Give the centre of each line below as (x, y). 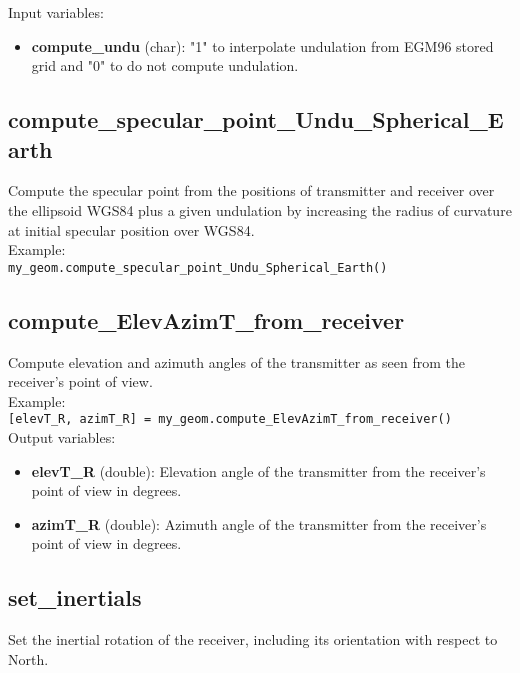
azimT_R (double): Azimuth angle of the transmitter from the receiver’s (259, 523)
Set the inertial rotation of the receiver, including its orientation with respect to (253, 639)
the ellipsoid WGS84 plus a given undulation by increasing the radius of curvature (260, 209)
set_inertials (75, 597)
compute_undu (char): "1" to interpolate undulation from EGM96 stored (262, 45)
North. (28, 658)
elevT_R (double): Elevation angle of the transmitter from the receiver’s (258, 470)
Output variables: (62, 437)
